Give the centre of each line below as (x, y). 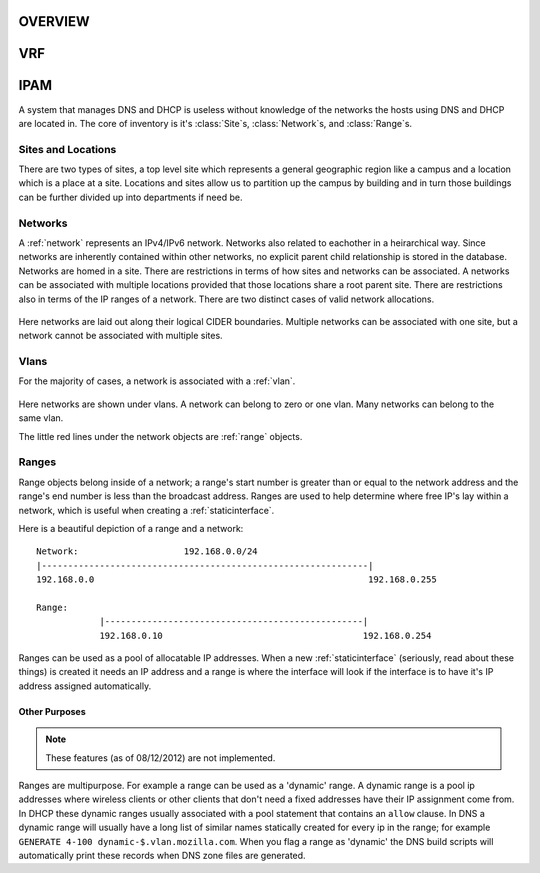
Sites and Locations (67, 149)
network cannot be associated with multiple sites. (121, 336)
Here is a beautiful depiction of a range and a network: (131, 528)
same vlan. (41, 418)
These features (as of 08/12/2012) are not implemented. (160, 757)
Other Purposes (52, 711)
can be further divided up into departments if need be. (130, 197)
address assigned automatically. (85, 686)
